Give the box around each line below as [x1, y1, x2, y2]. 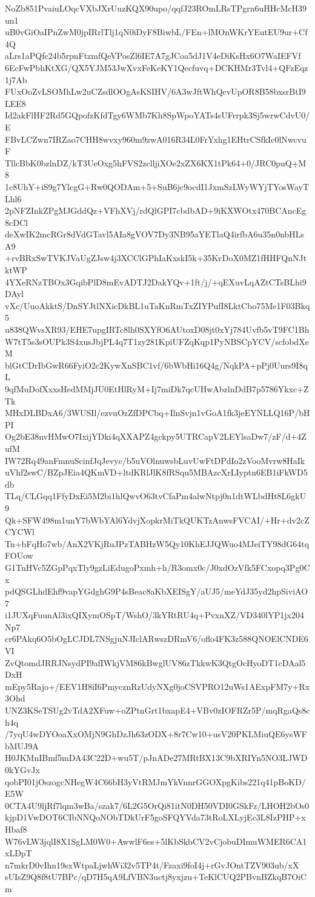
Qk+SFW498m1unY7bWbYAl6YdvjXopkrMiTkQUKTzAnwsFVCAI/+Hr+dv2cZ [5, 513, 310, 526]
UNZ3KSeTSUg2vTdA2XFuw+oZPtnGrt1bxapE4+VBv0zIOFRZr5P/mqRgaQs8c [5, 704, 310, 717]
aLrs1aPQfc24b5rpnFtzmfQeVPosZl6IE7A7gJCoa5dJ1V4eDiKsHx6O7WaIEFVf [5, 49, 301, 62]
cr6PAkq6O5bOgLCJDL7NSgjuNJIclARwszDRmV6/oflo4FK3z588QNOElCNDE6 [5, 632, 308, 645]
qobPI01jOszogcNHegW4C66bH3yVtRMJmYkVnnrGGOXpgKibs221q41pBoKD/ [5, 775, 306, 788]
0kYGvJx [5, 763, 40, 776]
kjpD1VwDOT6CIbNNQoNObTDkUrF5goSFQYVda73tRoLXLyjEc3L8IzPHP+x [5, 811, 306, 824]
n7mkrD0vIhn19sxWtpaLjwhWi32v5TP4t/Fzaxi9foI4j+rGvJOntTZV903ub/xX [5, 858, 299, 871]
